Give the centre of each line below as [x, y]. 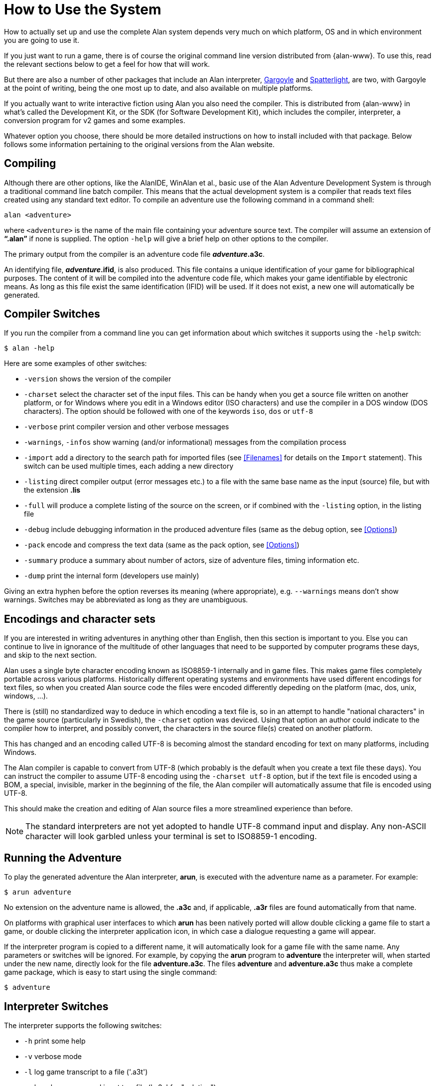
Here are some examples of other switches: [75, 363]
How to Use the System [83, 9]
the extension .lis [52, 490]
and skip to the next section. [51, 655]
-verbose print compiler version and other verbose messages [127, 427]
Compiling [30, 164]
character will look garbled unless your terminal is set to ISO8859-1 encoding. [171, 836]
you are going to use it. [42, 40]
